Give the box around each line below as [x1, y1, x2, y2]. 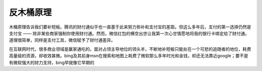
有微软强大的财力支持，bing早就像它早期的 [9, 59, 95, 65]
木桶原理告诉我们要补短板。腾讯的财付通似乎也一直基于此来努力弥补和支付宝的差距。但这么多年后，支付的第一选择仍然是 [9, 24, 251, 30]
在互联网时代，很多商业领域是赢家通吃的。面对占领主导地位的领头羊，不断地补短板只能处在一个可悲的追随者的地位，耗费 [9, 46, 251, 52]
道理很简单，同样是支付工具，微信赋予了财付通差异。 [9, 37, 115, 43]
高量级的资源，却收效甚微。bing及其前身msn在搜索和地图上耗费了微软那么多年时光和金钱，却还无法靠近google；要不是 [9, 53, 248, 59]
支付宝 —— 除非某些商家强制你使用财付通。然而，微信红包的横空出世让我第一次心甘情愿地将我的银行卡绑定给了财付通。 [9, 30, 249, 36]
